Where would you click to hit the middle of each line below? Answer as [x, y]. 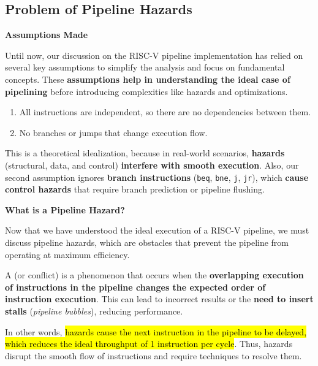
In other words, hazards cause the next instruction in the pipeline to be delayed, [156, 331]
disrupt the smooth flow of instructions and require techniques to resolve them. [153, 355]
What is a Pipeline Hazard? [65, 209]
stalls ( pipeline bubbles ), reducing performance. [94, 311]
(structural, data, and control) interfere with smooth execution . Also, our [152, 165]
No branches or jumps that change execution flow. [113, 132]
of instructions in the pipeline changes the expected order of [135, 287]
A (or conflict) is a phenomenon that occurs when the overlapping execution [154, 275]
